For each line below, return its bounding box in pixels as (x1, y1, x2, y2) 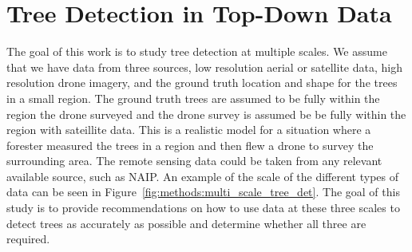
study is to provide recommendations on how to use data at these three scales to (6, 199, 400, 216)
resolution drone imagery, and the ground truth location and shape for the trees (6, 74, 398, 91)
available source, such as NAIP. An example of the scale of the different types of (6, 167, 398, 184)
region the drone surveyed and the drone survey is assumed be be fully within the (6, 105, 406, 122)
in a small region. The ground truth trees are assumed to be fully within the (6, 89, 380, 106)
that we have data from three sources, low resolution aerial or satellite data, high (6, 58, 402, 75)
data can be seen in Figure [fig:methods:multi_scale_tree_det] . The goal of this (6, 183, 400, 200)
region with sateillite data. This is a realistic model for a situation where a (6, 121, 371, 138)
